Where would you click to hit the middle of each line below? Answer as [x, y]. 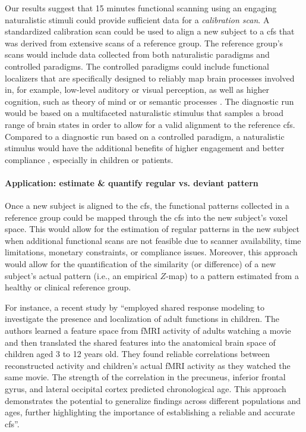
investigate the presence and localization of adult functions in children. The [142, 319]
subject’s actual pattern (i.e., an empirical [81, 275]
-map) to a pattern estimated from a [232, 275]
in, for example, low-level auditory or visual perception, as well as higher [137, 90]
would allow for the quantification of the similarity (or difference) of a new [141, 264]
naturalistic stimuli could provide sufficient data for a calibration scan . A [137, 19]
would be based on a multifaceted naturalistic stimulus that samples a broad [144, 113]
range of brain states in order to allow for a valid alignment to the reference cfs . [150, 124]
